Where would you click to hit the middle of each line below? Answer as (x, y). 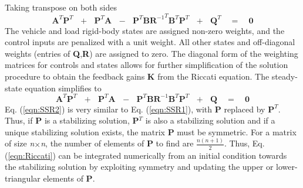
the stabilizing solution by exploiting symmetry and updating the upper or (139, 167)
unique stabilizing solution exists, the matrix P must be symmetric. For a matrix (151, 131)
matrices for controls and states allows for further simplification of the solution (147, 65)
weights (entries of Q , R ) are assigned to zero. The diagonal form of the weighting (151, 53)
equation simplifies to (63, 88)
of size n (20, 143)
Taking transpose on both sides (61, 7)
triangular (23, 178)
